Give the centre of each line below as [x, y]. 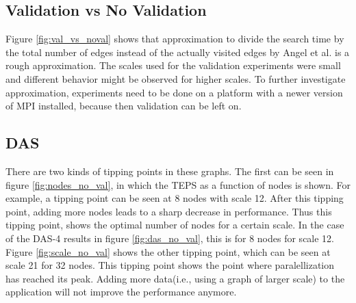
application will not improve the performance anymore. [121, 292]
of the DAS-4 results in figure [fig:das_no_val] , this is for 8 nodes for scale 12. [170, 238]
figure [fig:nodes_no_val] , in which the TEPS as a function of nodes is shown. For [178, 184]
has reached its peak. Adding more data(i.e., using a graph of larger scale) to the [175, 278]
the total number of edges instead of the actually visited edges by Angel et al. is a [178, 52]
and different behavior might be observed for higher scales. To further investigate [176, 78]
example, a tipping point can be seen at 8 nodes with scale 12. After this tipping [175, 198]
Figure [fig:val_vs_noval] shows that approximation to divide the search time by [175, 39]
